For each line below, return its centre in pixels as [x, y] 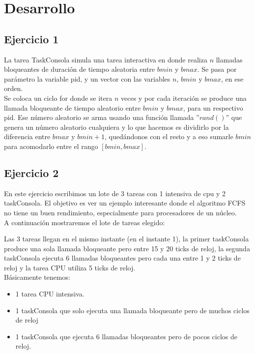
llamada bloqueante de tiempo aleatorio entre [72, 107]
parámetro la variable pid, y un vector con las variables [87, 78]
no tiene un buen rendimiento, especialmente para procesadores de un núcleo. [120, 212]
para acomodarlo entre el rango [51, 146]
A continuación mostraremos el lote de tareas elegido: [85, 222]
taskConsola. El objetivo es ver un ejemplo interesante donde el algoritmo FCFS [125, 203]
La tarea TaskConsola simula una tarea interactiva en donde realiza [106, 59]
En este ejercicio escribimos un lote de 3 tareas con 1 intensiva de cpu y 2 [115, 193]
